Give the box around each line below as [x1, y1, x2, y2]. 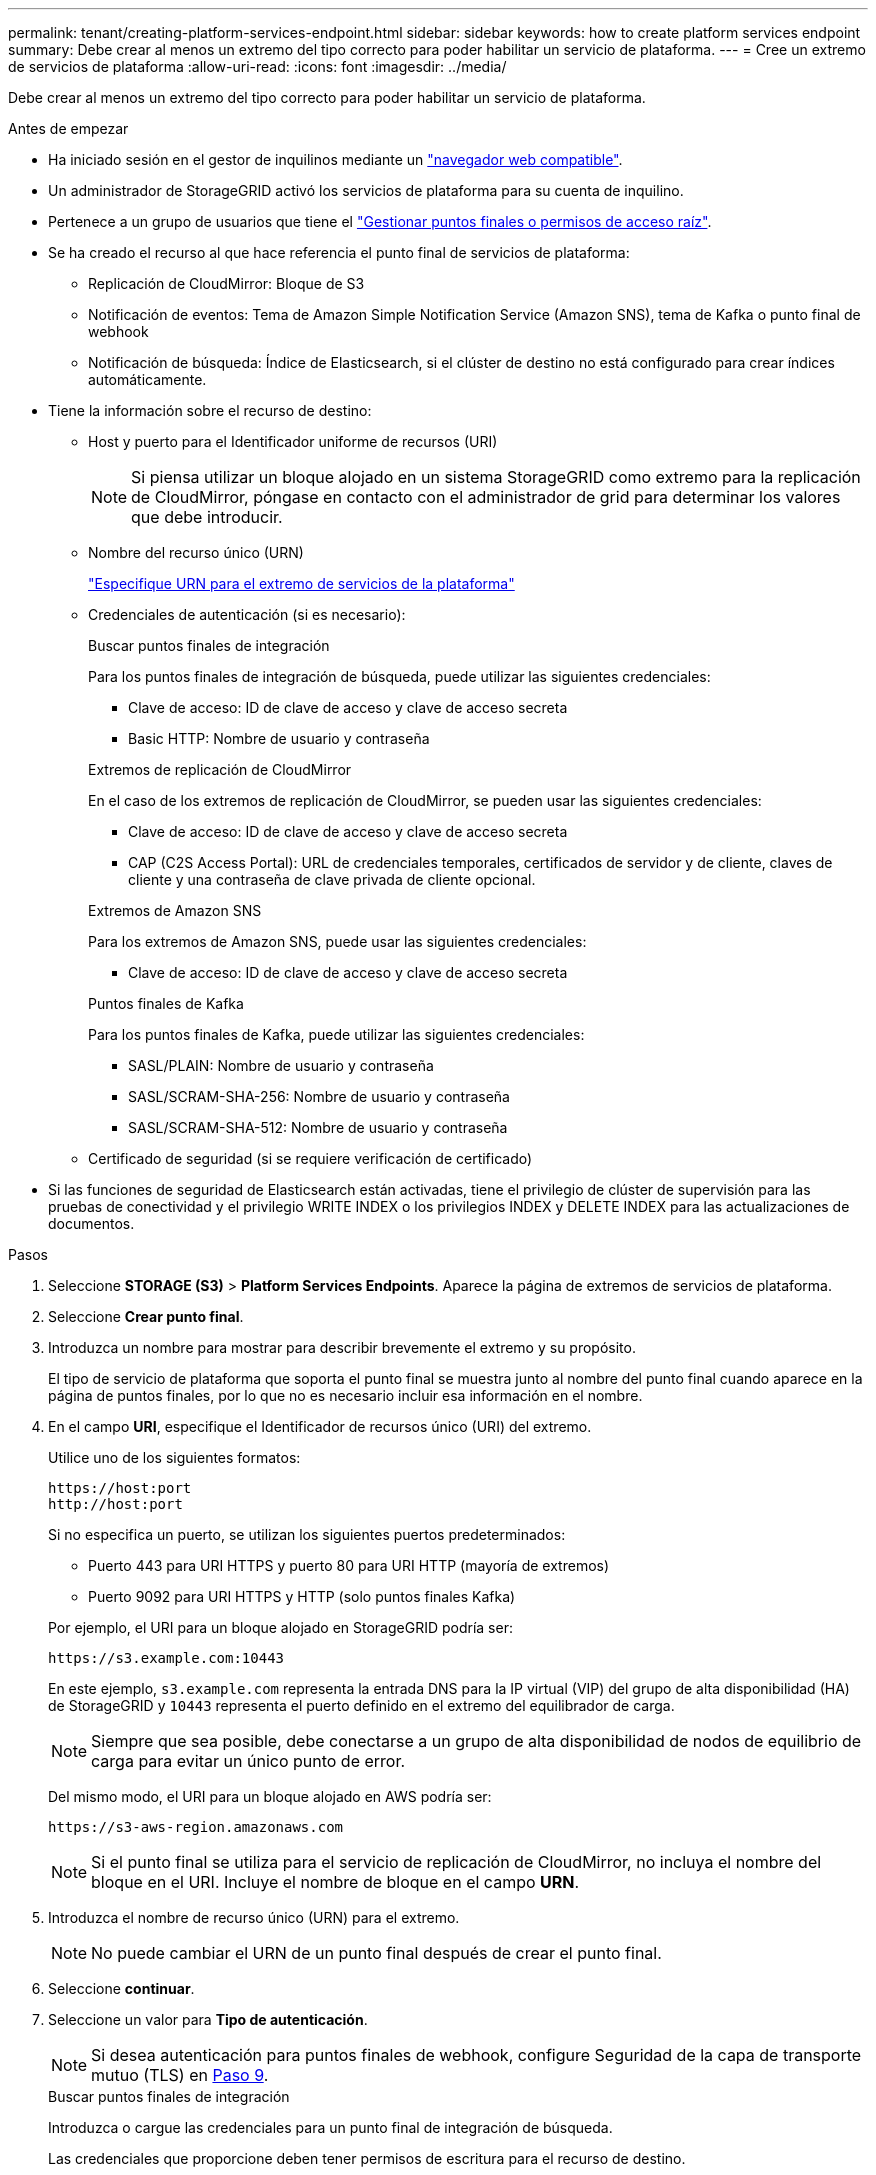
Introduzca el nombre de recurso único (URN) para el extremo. [48, 1909, 460, 1926]
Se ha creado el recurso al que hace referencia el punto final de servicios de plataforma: [48, 244, 630, 261]
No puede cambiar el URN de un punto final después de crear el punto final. [91, 1943, 662, 1963]
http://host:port [48, 1496, 183, 1512]
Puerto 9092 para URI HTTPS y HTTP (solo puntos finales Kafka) [88, 1588, 516, 1605]
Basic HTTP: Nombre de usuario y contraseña [128, 730, 430, 747]
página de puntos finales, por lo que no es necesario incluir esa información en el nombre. [48, 1387, 643, 1404]
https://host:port [48, 1480, 192, 1496]
